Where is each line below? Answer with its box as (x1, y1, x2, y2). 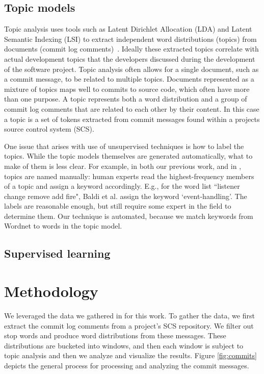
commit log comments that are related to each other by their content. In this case (4, 103, 259, 114)
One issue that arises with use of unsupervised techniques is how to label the (4, 140, 244, 151)
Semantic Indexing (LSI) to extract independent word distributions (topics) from (4, 33, 257, 44)
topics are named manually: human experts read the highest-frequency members (4, 170, 254, 181)
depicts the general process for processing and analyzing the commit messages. (4, 360, 249, 370)
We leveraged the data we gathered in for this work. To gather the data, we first (4, 310, 255, 320)
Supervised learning (4, 245, 111, 261)
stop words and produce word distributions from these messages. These (4, 330, 226, 341)
